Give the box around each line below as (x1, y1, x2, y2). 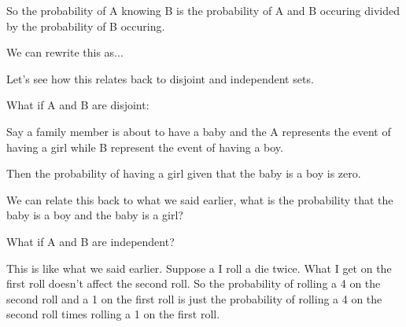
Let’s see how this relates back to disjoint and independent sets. (6, 70, 314, 86)
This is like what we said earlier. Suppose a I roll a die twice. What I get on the (6, 259, 392, 276)
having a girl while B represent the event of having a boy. (6, 138, 283, 155)
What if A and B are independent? (6, 233, 175, 249)
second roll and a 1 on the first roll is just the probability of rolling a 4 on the (6, 290, 382, 307)
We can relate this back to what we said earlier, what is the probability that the (6, 191, 393, 208)
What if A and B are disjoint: (6, 97, 149, 113)
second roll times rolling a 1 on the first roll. (6, 306, 220, 322)
